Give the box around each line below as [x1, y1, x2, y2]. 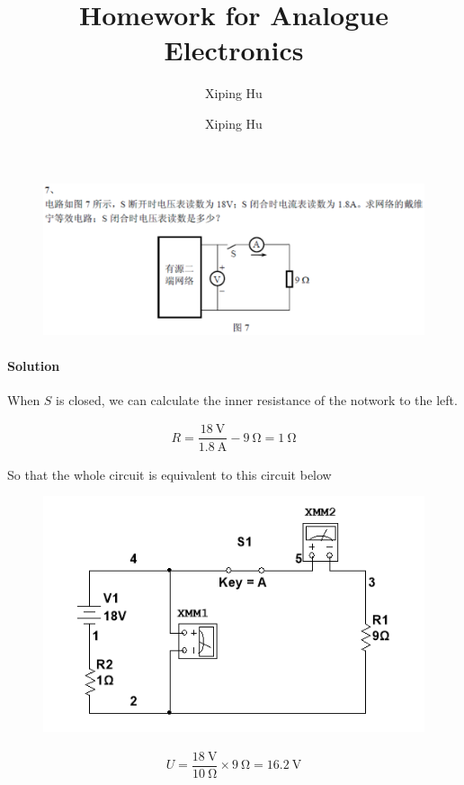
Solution [7, 356, 60, 374]
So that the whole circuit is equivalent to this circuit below [7, 465, 332, 483]
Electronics [164, 32, 304, 68]
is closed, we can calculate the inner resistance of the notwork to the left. [56, 390, 458, 409]
